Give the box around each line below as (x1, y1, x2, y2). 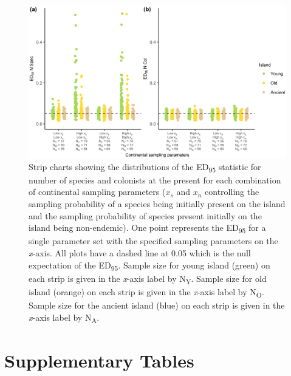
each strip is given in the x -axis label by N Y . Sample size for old (29, 272, 267, 286)
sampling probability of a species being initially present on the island (29, 197, 286, 210)
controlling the (205, 185, 259, 198)
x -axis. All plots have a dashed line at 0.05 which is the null (29, 246, 251, 259)
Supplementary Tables (4, 347, 194, 372)
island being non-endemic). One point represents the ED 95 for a (29, 221, 266, 236)
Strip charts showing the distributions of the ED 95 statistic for (29, 160, 261, 174)
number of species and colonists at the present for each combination (29, 173, 281, 186)
